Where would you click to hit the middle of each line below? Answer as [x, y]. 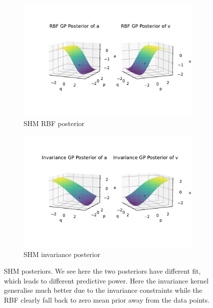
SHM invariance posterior [62, 254]
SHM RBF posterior [54, 123]
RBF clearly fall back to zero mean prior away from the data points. [107, 299]
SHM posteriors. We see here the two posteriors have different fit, [102, 271]
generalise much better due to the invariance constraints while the [103, 290]
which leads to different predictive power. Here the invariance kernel [106, 280]
